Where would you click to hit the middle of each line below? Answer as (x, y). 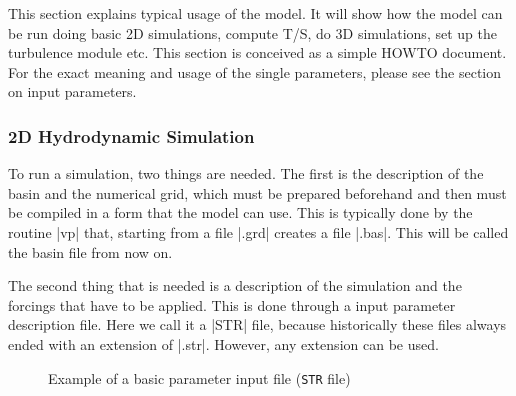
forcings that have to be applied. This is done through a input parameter (232, 304)
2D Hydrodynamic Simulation (131, 135)
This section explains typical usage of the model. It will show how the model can (255, 13)
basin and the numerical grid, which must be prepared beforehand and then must (257, 192)
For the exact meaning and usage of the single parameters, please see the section (255, 71)
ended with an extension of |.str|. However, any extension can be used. (223, 343)
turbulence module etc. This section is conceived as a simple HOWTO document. (257, 52)
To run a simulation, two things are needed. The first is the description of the (246, 173)
